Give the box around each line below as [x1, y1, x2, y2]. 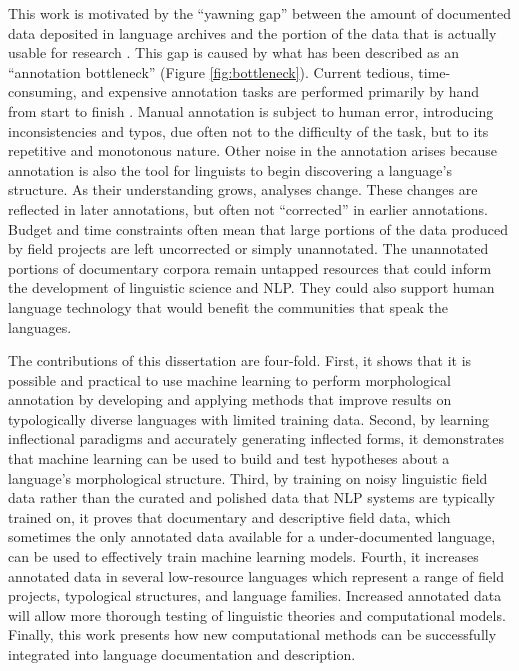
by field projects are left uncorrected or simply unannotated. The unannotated [8, 238, 489, 259]
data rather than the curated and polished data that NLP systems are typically [8, 487, 495, 508]
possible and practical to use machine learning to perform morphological [8, 369, 452, 390]
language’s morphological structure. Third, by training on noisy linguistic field [8, 467, 488, 488]
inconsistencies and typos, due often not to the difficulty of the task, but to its [8, 120, 489, 141]
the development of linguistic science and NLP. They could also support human [8, 277, 495, 298]
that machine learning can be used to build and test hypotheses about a [8, 448, 450, 469]
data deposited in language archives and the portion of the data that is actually [8, 22, 497, 43]
